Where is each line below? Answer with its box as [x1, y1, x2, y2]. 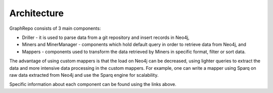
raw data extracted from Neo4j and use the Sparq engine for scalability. [9, 72, 159, 78]
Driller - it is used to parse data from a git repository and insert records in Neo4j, [22, 34, 190, 40]
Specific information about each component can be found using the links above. [9, 81, 176, 87]
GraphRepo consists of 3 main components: [9, 25, 101, 31]
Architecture [9, 8, 64, 19]
